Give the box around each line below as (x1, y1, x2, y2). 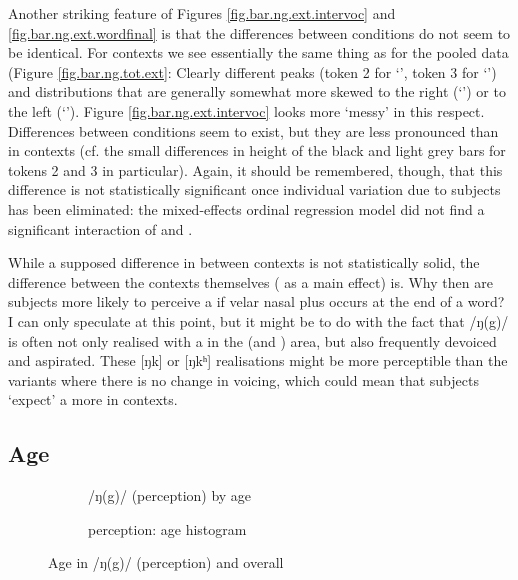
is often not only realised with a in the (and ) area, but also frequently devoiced (8, 330, 497, 351)
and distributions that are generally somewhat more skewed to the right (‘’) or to (8, 81, 506, 102)
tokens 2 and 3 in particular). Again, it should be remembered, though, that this (8, 159, 503, 180)
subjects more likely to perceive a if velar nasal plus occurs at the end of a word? (8, 291, 505, 312)
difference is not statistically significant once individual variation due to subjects (8, 179, 501, 200)
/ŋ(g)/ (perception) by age (88, 485, 252, 506)
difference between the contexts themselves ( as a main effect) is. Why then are (8, 271, 493, 292)
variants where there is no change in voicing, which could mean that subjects (8, 369, 479, 390)
